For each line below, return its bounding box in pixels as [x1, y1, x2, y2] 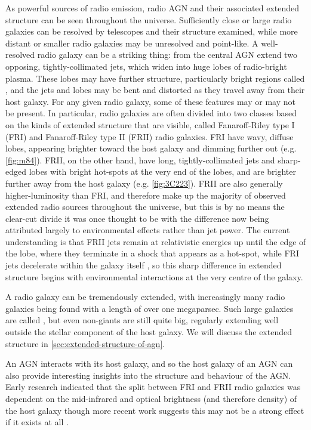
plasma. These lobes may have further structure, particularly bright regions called [5, 72, 305, 84]
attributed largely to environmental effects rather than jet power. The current [5, 224, 290, 236]
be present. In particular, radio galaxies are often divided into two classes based [5, 107, 297, 119]
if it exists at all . [5, 416, 69, 428]
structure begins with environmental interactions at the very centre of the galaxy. [5, 270, 303, 283]
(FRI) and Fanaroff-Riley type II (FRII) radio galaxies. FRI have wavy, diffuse [5, 130, 294, 143]
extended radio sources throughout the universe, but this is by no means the [5, 200, 285, 213]
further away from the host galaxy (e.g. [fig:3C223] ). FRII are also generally [5, 177, 283, 189]
